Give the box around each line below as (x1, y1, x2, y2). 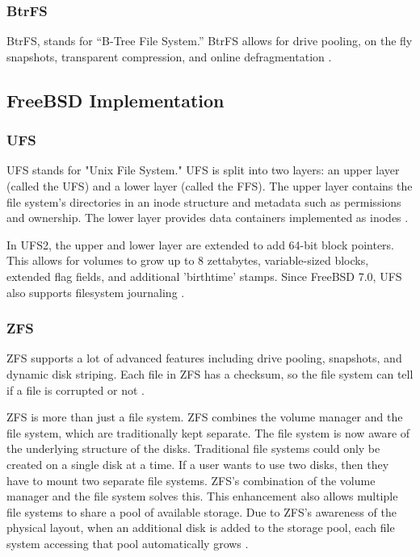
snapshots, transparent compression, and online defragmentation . (6, 48, 332, 65)
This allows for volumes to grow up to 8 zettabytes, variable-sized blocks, (6, 252, 369, 269)
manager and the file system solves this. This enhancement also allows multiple (6, 488, 398, 505)
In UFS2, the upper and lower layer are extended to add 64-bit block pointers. (6, 236, 394, 253)
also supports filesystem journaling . (6, 283, 185, 300)
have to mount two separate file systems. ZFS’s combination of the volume (6, 471, 376, 488)
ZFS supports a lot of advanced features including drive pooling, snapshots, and (6, 350, 402, 366)
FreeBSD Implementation (6, 87, 225, 112)
